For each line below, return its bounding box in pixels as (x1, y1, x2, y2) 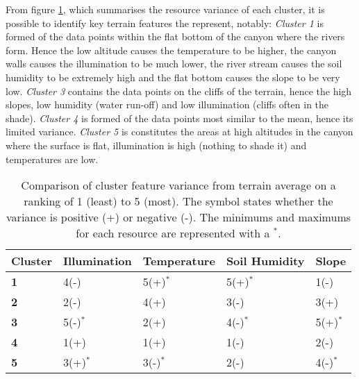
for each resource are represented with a (76, 225, 270, 242)
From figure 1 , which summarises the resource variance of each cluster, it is (6, 2, 325, 16)
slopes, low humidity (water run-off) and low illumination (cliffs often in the (6, 97, 329, 112)
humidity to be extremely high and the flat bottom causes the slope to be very (6, 69, 340, 84)
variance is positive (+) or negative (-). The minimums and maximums (6, 209, 351, 226)
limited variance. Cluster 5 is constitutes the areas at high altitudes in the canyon (6, 124, 353, 139)
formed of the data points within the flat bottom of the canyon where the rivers (6, 29, 345, 44)
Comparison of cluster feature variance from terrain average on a (21, 177, 336, 194)
